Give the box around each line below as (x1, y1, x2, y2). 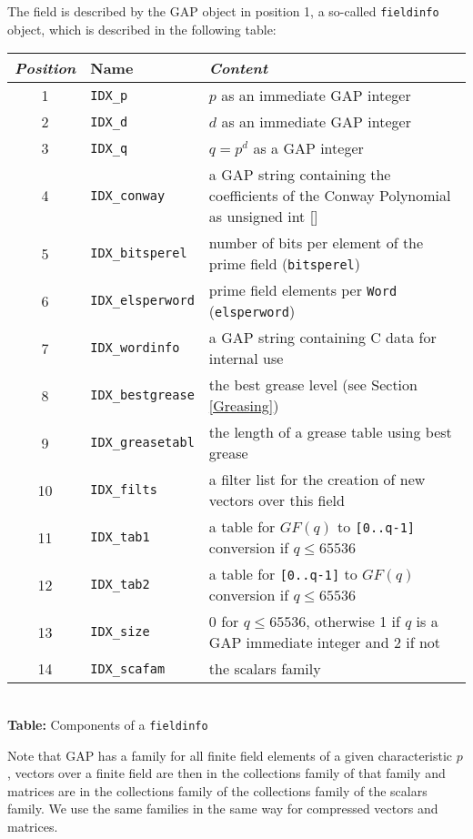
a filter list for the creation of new (208, 469, 426, 490)
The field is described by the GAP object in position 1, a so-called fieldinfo (7, 2, 439, 20)
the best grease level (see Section (208, 374, 418, 396)
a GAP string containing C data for (208, 327, 437, 349)
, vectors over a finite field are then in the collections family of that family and (7, 763, 446, 783)
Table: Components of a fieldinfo (7, 714, 208, 733)
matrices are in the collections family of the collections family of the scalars (7, 781, 428, 800)
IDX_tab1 (90, 530, 150, 545)
